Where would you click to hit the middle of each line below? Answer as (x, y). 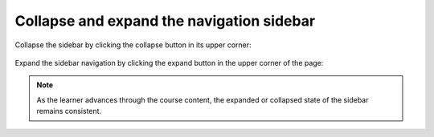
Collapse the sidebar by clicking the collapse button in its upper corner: (133, 45)
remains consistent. (69, 111)
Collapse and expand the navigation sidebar (165, 21)
